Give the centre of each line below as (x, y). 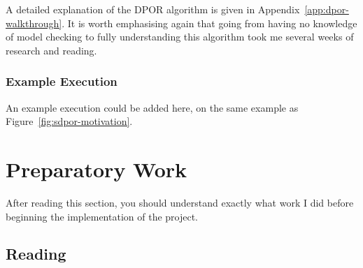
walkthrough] (34, 23)
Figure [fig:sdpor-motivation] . (69, 121)
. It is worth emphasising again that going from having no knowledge (209, 23)
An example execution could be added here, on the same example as (152, 107)
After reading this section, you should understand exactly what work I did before (180, 202)
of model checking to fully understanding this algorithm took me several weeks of (180, 37)
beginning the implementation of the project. (102, 216)
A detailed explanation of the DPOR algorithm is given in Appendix (153, 9)
